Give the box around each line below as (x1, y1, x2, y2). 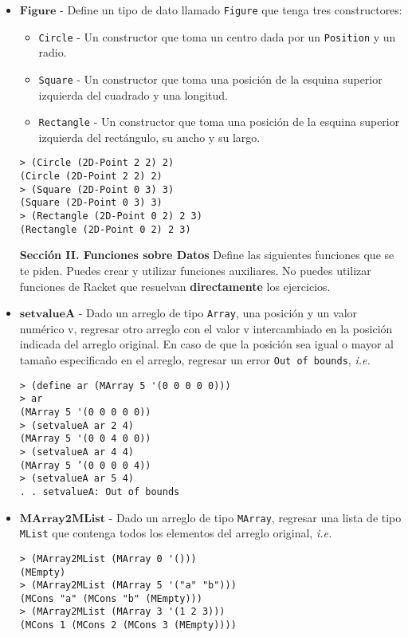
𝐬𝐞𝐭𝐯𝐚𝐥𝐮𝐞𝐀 (19, 309, 76, 320)
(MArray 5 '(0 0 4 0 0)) (19, 433, 151, 445)
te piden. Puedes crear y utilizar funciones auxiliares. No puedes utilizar (19, 261, 371, 278)
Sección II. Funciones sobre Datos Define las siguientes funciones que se (19, 246, 394, 263)
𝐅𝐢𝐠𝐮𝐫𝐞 (19, 6, 57, 17)
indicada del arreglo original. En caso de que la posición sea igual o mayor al (19, 336, 394, 352)
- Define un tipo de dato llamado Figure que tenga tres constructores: (60, 2, 402, 18)
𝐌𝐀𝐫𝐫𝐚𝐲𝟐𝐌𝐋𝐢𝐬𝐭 (19, 513, 105, 525)
